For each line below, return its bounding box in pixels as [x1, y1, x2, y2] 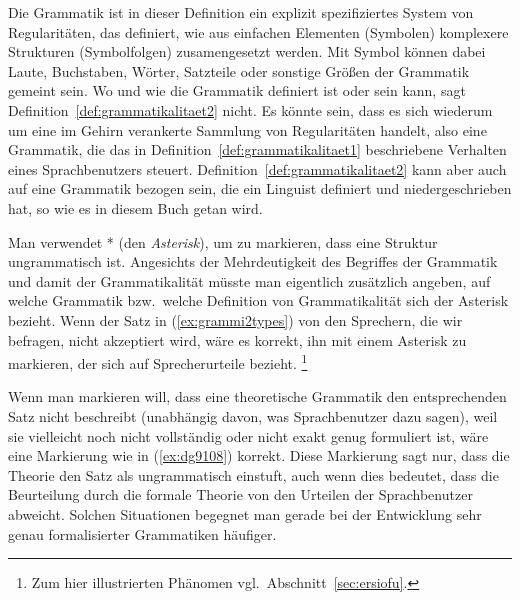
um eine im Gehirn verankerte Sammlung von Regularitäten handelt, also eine [8, 119, 487, 140]
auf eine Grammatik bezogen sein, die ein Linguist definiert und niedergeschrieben [8, 178, 512, 199]
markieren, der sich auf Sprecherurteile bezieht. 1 [8, 350, 308, 373]
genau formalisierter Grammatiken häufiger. [8, 523, 277, 544]
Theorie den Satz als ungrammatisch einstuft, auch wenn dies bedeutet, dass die [8, 464, 499, 485]
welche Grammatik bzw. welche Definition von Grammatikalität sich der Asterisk [8, 290, 509, 311]
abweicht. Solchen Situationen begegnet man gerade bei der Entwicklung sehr [8, 503, 482, 524]
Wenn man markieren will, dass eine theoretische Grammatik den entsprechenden [8, 386, 507, 407]
